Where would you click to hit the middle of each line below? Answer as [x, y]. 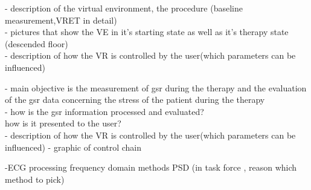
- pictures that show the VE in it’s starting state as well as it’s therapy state [147, 32]
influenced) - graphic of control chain [73, 147]
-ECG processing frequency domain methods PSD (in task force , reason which [151, 167]
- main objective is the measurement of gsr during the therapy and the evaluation [156, 87]
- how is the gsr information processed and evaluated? [104, 111]
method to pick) [35, 179]
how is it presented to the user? [63, 123]
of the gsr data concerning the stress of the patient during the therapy [135, 100]
